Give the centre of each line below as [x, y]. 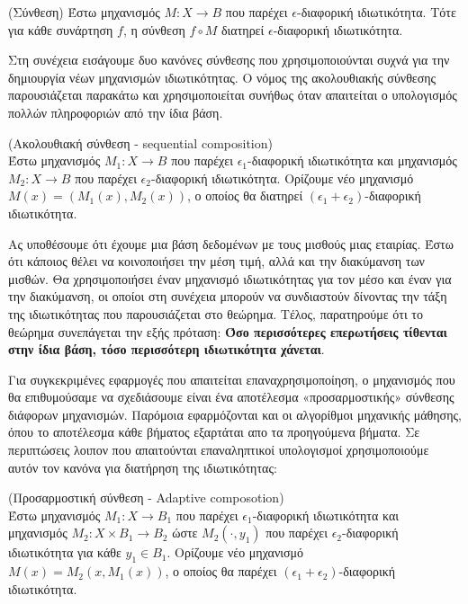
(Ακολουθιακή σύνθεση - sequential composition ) [140, 142]
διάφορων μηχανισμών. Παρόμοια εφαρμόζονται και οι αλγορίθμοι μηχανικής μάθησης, [235, 414]
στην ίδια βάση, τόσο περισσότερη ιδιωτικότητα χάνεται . [166, 349]
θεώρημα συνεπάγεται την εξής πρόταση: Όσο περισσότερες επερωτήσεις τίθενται [228, 331]
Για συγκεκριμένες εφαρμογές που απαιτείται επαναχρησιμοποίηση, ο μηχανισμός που [232, 379]
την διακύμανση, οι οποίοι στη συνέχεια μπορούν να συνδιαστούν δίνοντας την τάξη [228, 296]
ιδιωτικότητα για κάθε [65, 552]
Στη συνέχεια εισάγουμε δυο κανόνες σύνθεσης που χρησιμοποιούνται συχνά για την [229, 60]
